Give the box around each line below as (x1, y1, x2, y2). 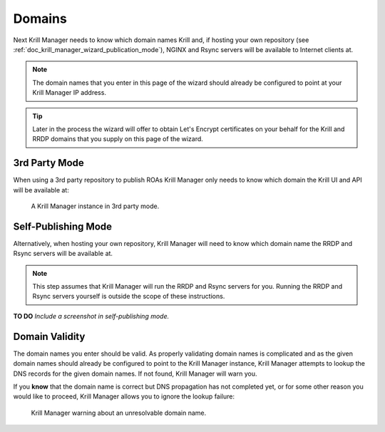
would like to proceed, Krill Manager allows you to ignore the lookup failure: (13, 392, 235, 401)
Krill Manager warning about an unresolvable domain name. (31, 408, 207, 417)
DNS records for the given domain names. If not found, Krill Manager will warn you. (13, 369, 257, 378)
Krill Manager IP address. (32, 88, 107, 97)
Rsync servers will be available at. (13, 250, 113, 258)
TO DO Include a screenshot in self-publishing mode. (13, 312, 170, 320)
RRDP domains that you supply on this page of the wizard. (32, 135, 203, 143)
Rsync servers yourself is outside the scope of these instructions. (32, 292, 225, 301)
